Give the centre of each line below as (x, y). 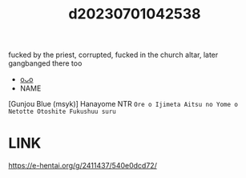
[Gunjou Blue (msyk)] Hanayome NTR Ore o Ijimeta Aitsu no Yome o (123, 104)
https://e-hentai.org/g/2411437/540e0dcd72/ (83, 166)
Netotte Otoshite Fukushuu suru (62, 112)
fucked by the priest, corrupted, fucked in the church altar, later (113, 55)
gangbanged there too (45, 63)
